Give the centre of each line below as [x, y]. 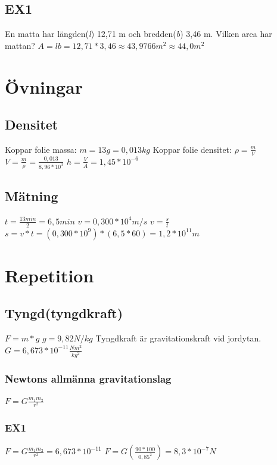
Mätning [32, 196]
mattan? [20, 45]
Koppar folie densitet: [192, 149]
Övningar [44, 86]
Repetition [49, 275]
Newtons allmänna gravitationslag [88, 378]
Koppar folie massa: [41, 149]
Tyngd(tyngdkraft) [64, 313]
